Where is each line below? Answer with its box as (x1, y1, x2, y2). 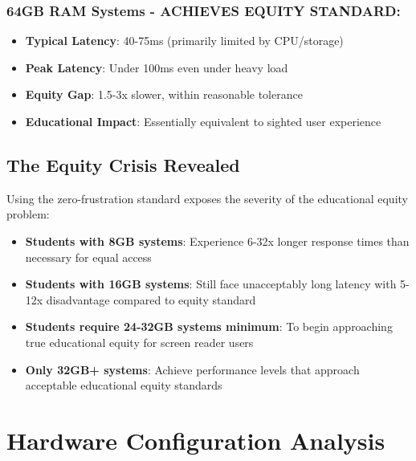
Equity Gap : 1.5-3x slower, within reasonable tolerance (25, 86, 303, 103)
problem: (6, 206, 50, 222)
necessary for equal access (25, 248, 152, 265)
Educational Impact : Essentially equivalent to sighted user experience (25, 113, 381, 129)
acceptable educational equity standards (25, 377, 222, 394)
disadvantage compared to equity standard (46, 291, 256, 308)
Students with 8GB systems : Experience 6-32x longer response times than (25, 232, 410, 249)
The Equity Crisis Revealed (6, 152, 240, 177)
